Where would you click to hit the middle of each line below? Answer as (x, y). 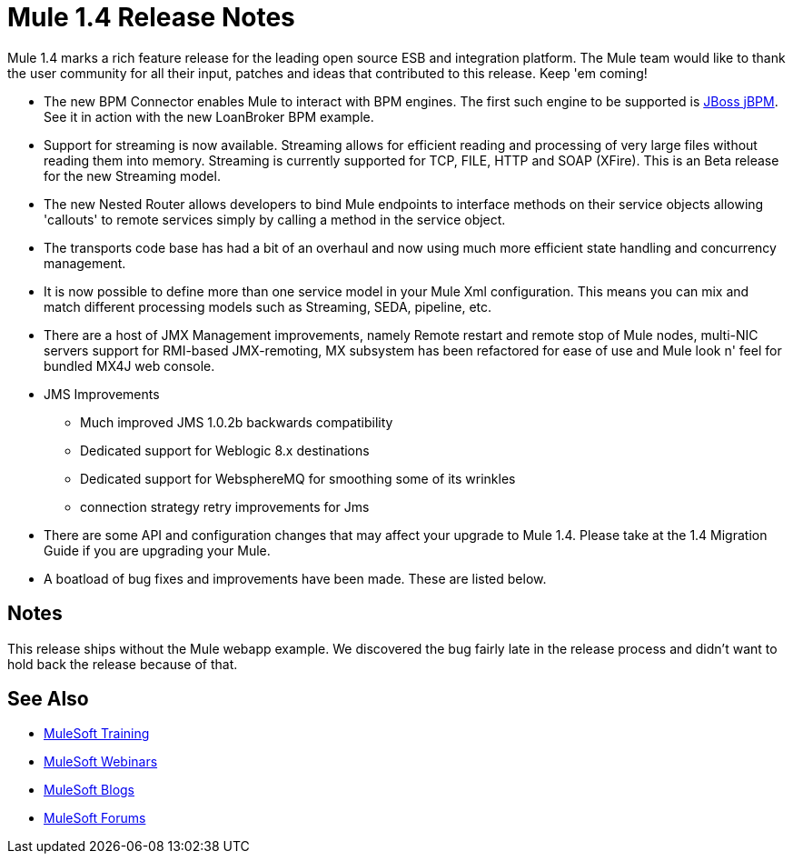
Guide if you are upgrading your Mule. (157, 550)
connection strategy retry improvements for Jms (225, 506)
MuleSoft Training (97, 734)
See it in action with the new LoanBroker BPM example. (209, 116)
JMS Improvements (102, 394)
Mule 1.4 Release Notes (151, 17)
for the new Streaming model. (132, 175)
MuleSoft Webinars (101, 762)
